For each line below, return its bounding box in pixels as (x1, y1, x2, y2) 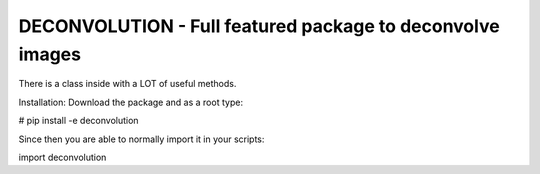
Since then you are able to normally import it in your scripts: (18, 133, 265, 145)
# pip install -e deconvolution (18, 115, 139, 127)
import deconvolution (18, 151, 107, 163)
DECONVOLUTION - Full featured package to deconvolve (18, 15, 500, 37)
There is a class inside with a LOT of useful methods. (18, 78, 237, 90)
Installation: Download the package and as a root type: (18, 96, 244, 108)
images (18, 43, 82, 65)
